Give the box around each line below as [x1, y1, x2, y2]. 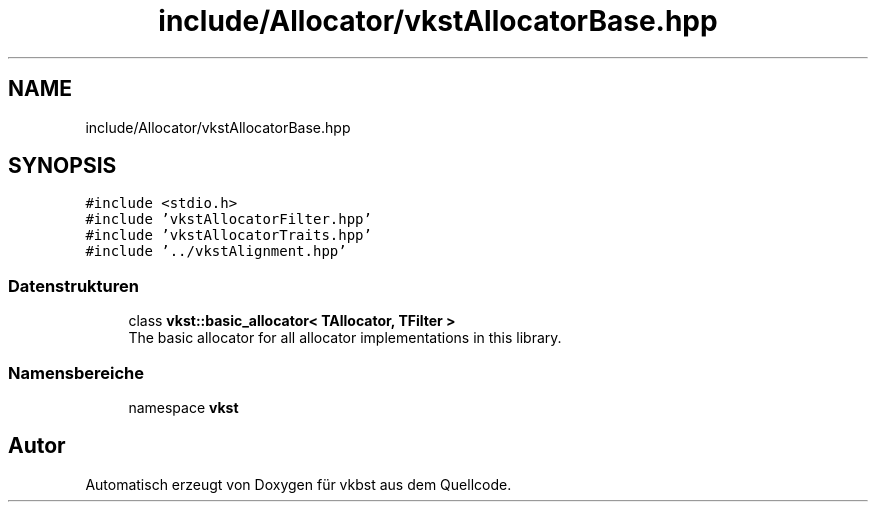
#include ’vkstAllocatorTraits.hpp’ [85, 227, 372, 244]
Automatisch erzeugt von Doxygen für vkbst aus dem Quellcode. [85, 475, 512, 493]
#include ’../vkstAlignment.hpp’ [85, 243, 347, 260]
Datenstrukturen [8, 275, 139, 296]
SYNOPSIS [8, 153, 117, 179]
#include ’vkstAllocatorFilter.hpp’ [85, 211, 372, 228]
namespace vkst [128, 398, 239, 416]
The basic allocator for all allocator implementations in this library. [128, 329, 562, 347]
